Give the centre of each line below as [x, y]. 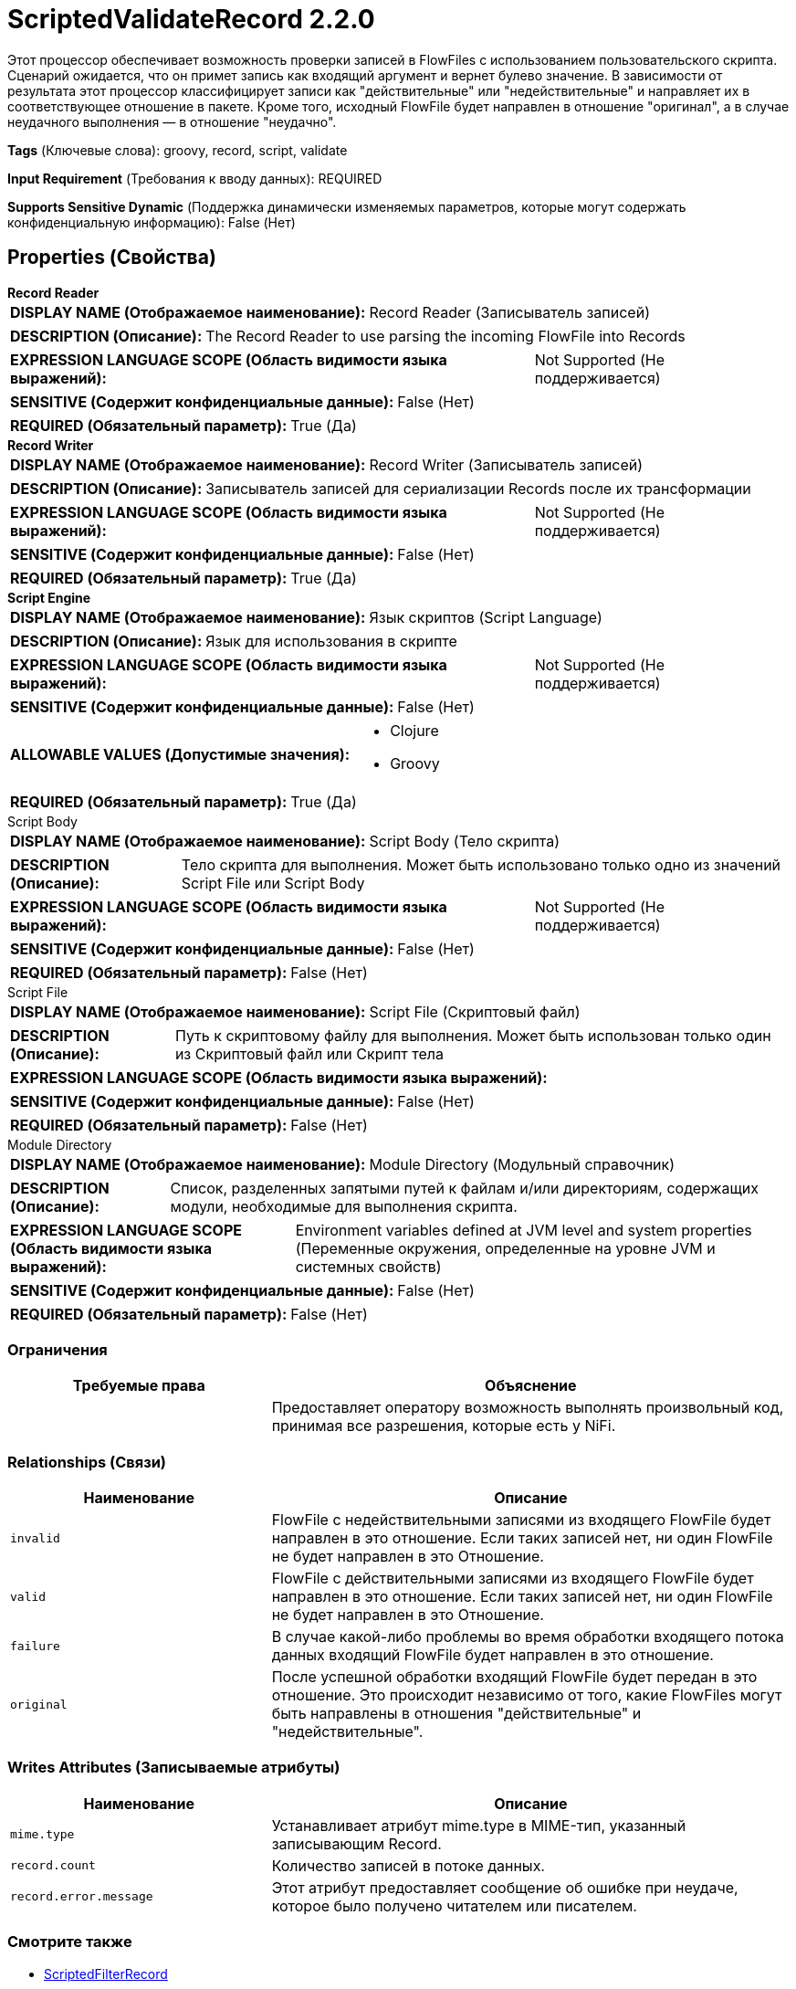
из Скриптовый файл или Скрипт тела [309, 1053]
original [39, 1704]
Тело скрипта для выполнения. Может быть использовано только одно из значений [481, 864]
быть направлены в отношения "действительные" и [456, 1714]
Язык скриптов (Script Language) [486, 617]
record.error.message [82, 1897]
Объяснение [531, 1386]
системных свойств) [368, 1266]
